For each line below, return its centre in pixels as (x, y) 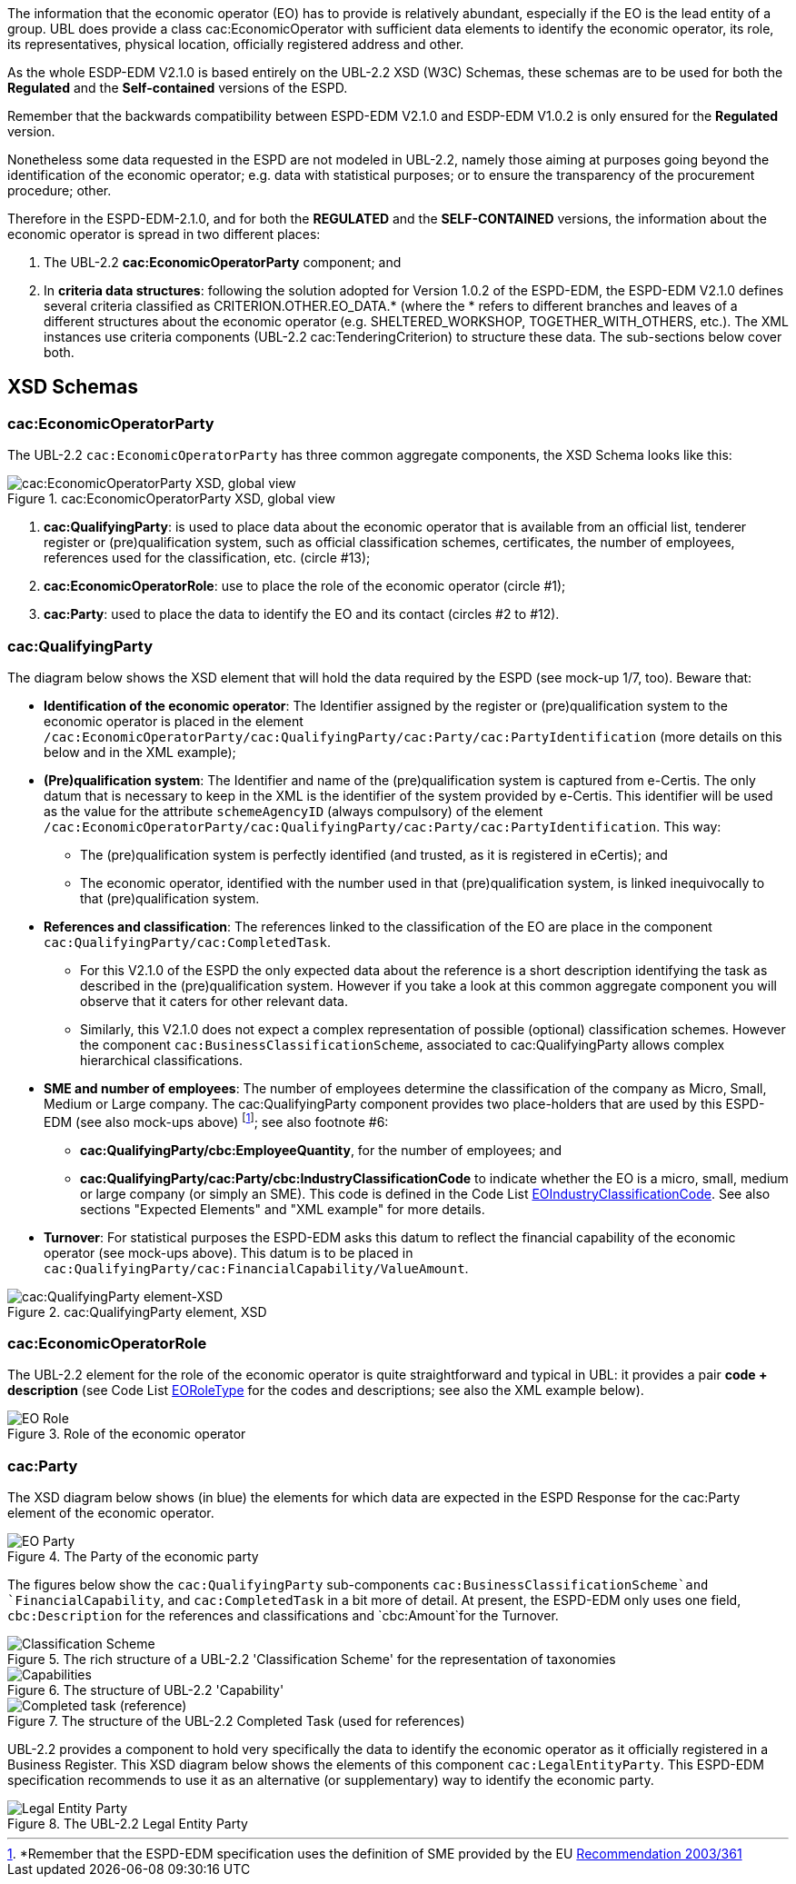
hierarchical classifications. (162, 1060)
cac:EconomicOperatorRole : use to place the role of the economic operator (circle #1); (305, 586)
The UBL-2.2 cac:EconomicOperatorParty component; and (223, 262)
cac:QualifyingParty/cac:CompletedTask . (187, 942)
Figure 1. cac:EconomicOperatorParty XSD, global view (172, 499)
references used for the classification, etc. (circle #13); (207, 558)
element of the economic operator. (111, 1513)
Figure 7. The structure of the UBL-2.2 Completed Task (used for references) (236, 1721)
